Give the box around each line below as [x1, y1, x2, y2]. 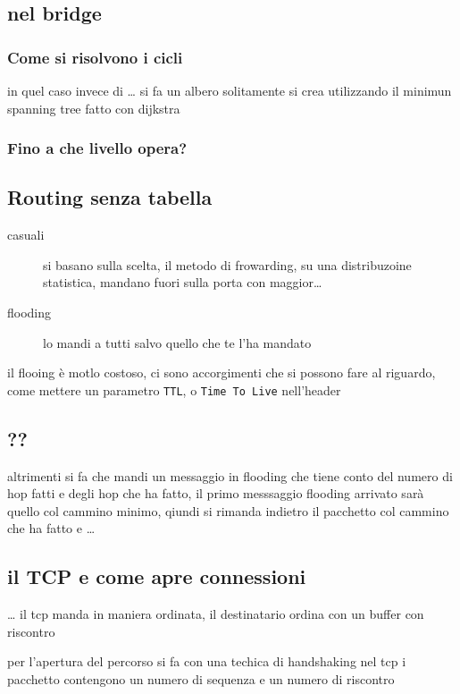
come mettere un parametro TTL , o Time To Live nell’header [7, 380, 341, 399]
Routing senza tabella [7, 183, 213, 211]
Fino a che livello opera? [7, 137, 188, 159]
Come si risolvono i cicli [7, 46, 183, 68]
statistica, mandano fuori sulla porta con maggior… [43, 273, 322, 292]
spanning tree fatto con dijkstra [7, 98, 180, 117]
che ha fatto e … [7, 519, 96, 537]
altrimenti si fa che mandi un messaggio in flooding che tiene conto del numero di [7, 466, 453, 485]
